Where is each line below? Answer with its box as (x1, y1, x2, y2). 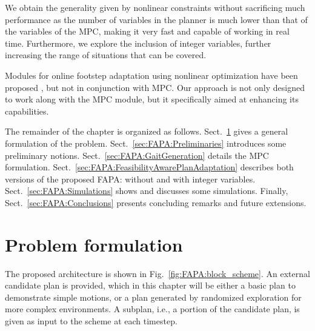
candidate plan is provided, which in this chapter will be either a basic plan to (5, 279, 296, 292)
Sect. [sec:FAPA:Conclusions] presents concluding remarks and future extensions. (5, 196, 307, 209)
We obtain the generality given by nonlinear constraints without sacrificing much (5, 1, 305, 13)
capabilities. (5, 104, 49, 117)
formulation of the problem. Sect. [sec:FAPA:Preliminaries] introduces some (5, 136, 287, 149)
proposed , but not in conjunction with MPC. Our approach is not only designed (5, 81, 305, 93)
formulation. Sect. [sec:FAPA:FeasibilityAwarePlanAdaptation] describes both (5, 161, 294, 173)
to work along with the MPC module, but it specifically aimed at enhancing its (5, 93, 299, 105)
